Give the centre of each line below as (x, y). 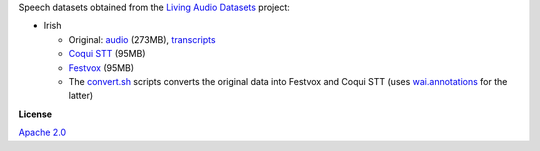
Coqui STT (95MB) (107, 54)
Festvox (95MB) (101, 67)
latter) (81, 96)
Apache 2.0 (42, 132)
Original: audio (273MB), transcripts (142, 39)
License (35, 114)
